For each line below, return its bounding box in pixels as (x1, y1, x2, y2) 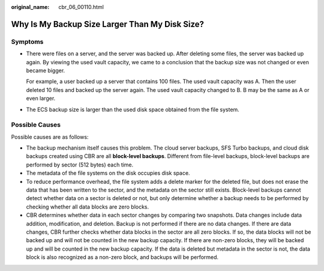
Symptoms (11, 37, 44, 46)
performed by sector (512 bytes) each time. (26, 161, 134, 168)
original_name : (11, 4, 50, 10)
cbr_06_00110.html (58, 4, 104, 10)
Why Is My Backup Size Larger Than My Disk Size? (11, 19, 204, 29)
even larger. (26, 95, 56, 102)
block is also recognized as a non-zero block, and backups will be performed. (26, 254, 219, 261)
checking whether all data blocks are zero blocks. (26, 203, 149, 210)
